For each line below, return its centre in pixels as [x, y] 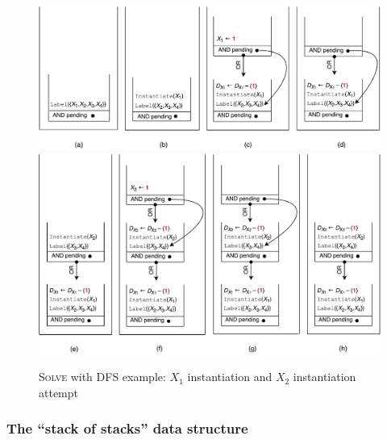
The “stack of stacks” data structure [127, 428]
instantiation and [230, 377]
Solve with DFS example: [102, 377]
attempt [58, 392]
